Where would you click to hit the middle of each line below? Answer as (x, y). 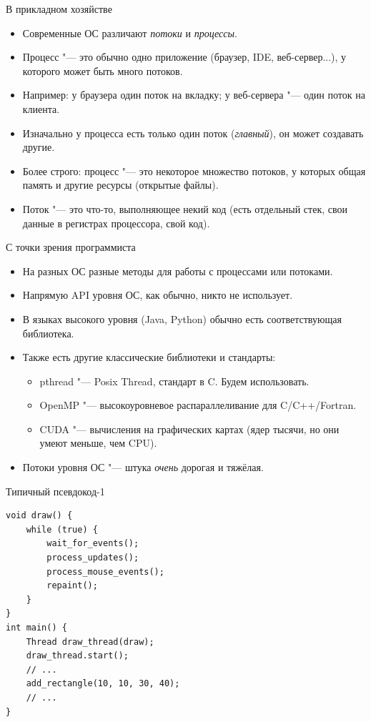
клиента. (41, 108)
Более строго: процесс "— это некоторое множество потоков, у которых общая (194, 170)
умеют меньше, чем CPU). (98, 443)
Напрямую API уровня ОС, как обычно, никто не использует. (158, 295)
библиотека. (48, 333)
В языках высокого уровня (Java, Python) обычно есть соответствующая (182, 318)
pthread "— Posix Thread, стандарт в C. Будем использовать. (174, 381)
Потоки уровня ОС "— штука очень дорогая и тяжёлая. (143, 467)
